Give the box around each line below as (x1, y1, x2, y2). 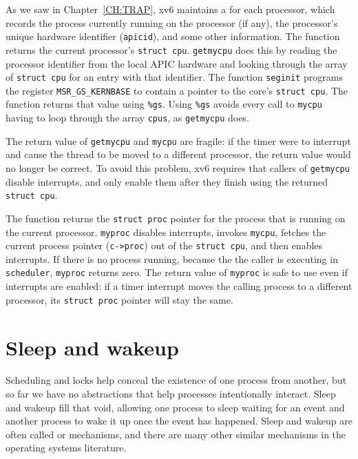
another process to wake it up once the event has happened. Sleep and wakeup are (6, 413, 352, 428)
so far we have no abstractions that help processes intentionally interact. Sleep (6, 387, 336, 401)
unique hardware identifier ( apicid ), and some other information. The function (6, 29, 340, 43)
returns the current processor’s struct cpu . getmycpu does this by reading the (6, 42, 337, 57)
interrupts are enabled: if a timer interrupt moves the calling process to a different (6, 279, 352, 293)
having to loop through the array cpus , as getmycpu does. (6, 110, 249, 125)
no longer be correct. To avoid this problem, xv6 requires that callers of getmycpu (6, 160, 350, 175)
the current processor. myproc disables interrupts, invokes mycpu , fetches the (6, 224, 326, 239)
